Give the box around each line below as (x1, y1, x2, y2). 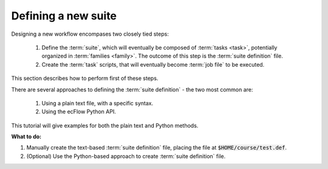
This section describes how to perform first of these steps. (11, 75, 159, 82)
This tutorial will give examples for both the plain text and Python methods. (11, 122, 199, 129)
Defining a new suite (11, 9, 117, 22)
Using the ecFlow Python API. (41, 108, 117, 115)
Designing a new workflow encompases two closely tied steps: (11, 30, 169, 38)
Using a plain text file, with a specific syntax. (41, 99, 154, 107)
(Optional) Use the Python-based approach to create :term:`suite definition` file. (26, 152, 226, 160)
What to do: (11, 133, 42, 141)
